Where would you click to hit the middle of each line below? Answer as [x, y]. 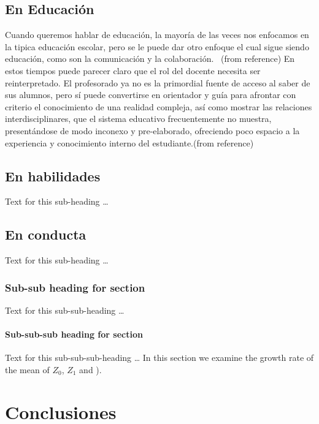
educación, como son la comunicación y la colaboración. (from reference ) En [150, 59]
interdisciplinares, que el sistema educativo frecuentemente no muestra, [138, 119]
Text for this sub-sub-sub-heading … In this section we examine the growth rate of [159, 358]
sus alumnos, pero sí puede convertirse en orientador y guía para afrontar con [151, 95]
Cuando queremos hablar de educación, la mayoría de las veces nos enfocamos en [157, 35]
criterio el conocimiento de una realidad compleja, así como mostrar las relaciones [159, 106]
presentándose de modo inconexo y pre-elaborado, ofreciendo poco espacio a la [152, 130]
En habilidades [53, 176]
